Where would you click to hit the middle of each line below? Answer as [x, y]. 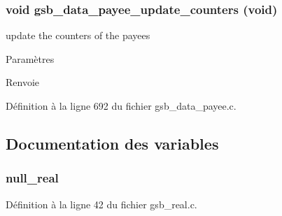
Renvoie [23, 82]
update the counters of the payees [78, 35]
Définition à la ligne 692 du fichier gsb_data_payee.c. [121, 106]
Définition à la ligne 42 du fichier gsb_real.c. [101, 204]
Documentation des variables [112, 143]
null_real [32, 178]
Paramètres [30, 58]
